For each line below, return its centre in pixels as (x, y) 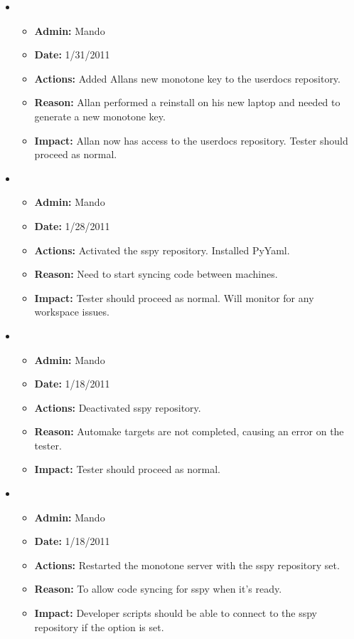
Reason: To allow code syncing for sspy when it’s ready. (158, 589)
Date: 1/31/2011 (72, 54)
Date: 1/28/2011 (72, 225)
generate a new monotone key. (100, 116)
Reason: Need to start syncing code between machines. (156, 274)
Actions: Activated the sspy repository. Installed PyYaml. (162, 250)
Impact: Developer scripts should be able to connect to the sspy (176, 613)
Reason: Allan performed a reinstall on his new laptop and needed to (187, 102)
